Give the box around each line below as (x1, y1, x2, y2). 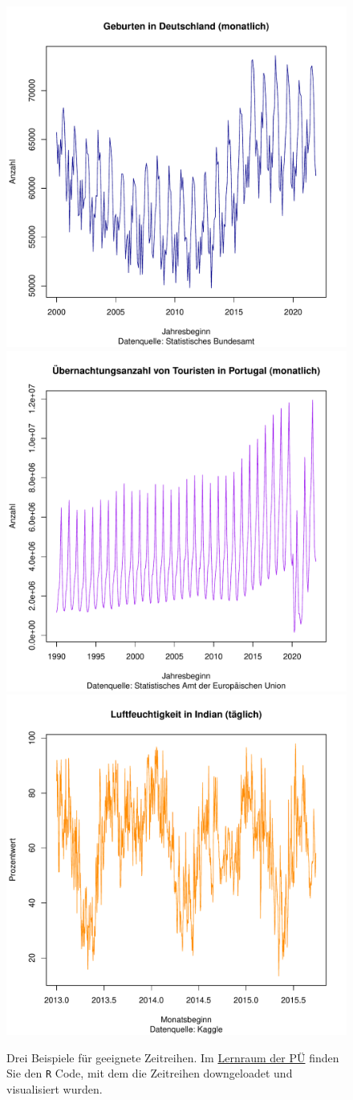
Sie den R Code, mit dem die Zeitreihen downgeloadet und (6, 1065, 293, 1082)
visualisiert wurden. (6, 1081, 103, 1098)
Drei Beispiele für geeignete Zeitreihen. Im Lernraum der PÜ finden (6, 1049, 339, 1065)
